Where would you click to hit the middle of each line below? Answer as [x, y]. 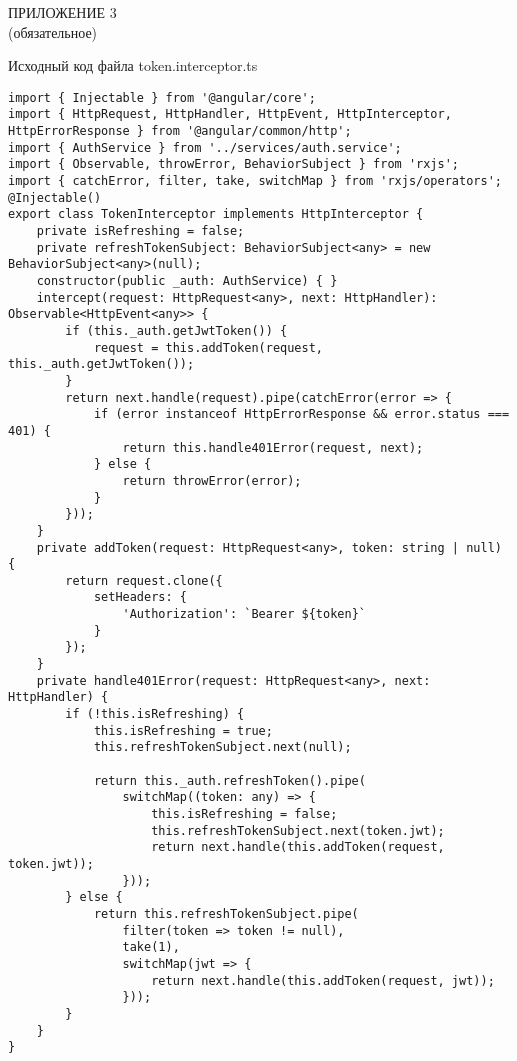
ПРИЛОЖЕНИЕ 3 [62, 12]
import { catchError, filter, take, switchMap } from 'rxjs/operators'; [255, 181]
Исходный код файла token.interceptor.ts [133, 65]
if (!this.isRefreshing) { [155, 714]
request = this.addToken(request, [208, 347]
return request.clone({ [144, 580]
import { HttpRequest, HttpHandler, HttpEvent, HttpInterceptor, [230, 114]
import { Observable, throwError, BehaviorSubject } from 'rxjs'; [234, 164]
